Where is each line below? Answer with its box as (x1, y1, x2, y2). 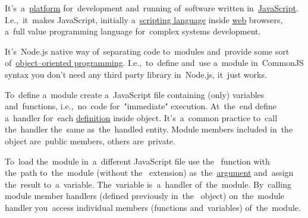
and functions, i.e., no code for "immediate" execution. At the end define (5, 100, 277, 112)
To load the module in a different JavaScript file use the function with (5, 154, 270, 167)
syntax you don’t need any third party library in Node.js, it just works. (5, 68, 267, 80)
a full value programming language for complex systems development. (5, 25, 261, 37)
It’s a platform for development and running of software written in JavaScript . (5, 2, 298, 14)
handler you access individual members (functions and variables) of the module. (5, 201, 301, 213)
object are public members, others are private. (5, 134, 175, 147)
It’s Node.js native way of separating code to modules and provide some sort (5, 45, 290, 57)
